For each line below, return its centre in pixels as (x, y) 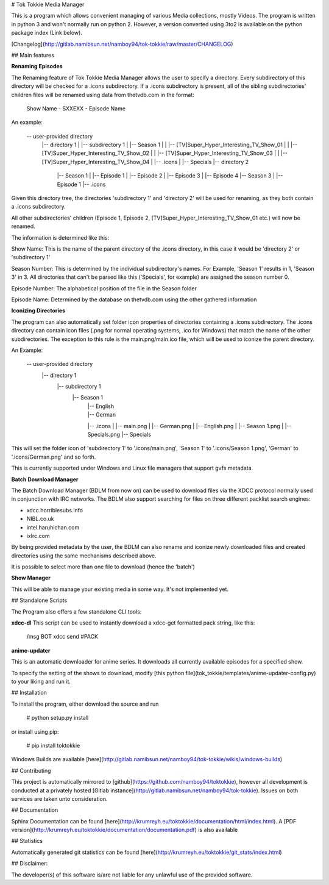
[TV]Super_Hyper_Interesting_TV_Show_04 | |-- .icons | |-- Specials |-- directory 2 (145, 162)
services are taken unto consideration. (59, 798)
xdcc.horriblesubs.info (55, 510)
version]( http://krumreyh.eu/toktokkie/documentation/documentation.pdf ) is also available (125, 830)
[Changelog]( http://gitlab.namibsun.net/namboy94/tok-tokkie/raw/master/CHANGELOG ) (122, 44)
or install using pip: (35, 731)
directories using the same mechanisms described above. (84, 556)
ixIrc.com (38, 536)
